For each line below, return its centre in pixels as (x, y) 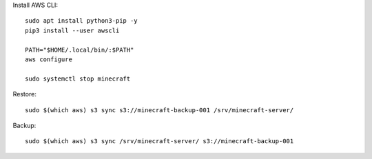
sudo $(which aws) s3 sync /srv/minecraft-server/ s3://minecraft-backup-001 (159, 141)
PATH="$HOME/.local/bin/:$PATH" (80, 50)
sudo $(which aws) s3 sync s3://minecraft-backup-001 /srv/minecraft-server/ (159, 110)
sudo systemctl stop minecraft (78, 78)
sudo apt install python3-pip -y (81, 21)
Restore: (25, 94)
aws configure (49, 59)
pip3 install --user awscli (72, 30)
